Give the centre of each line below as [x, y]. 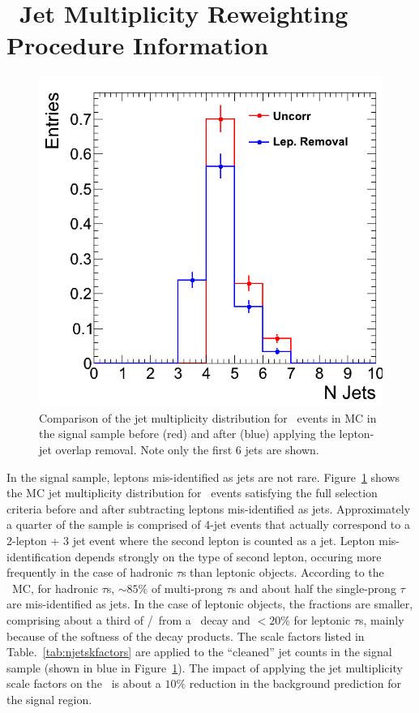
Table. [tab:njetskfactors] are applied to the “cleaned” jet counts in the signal [199, 652]
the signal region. [49, 699]
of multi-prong [187, 588]
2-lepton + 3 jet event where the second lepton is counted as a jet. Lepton [191, 540]
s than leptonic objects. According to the [282, 572]
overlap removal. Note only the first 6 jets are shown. [187, 450]
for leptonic [322, 619]
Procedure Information [138, 45]
